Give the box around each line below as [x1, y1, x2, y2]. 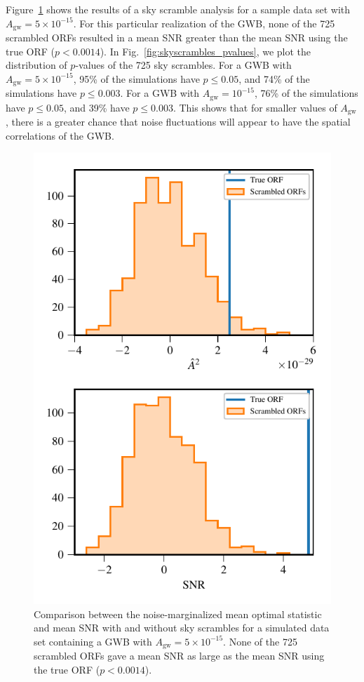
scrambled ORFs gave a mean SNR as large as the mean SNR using [34, 648, 325, 663]
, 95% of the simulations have [73, 71, 200, 86]
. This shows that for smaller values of [173, 100, 337, 114]
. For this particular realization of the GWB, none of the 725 [73, 15, 335, 30]
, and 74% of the [238, 71, 310, 86]
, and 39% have [63, 100, 130, 114]
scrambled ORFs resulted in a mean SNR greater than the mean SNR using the [6, 30, 348, 45]
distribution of [6, 58, 67, 72]
